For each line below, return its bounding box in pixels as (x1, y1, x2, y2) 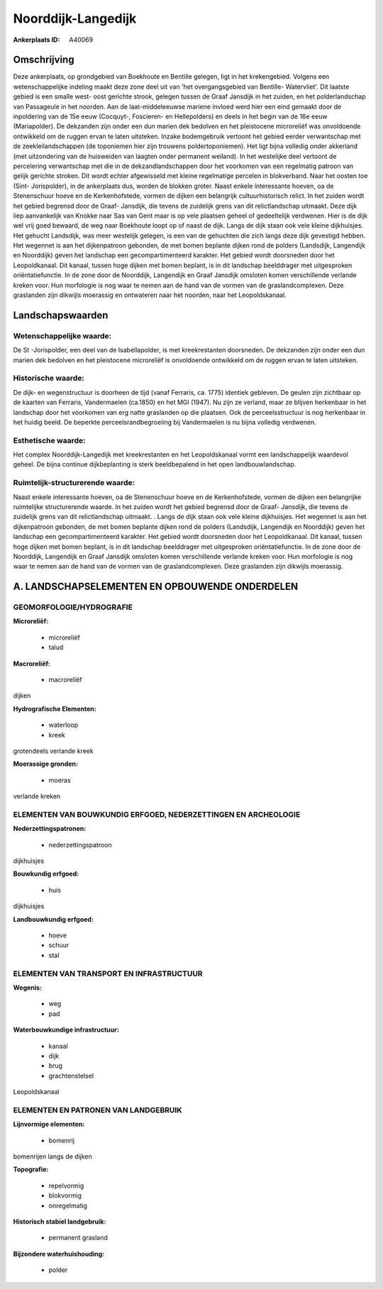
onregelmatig (48, 1201, 88, 1210)
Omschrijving (13, 54, 74, 66)
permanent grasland (48, 1234, 108, 1242)
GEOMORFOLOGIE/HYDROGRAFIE (13, 603, 133, 613)
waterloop (48, 720, 79, 730)
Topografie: (13, 1165, 49, 1173)
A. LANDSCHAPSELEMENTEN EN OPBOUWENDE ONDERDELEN (13, 581, 299, 593)
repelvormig (48, 1181, 84, 1190)
